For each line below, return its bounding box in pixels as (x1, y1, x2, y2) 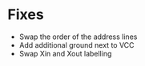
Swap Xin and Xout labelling (18, 49, 112, 58)
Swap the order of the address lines (18, 32, 138, 41)
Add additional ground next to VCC (18, 40, 135, 49)
